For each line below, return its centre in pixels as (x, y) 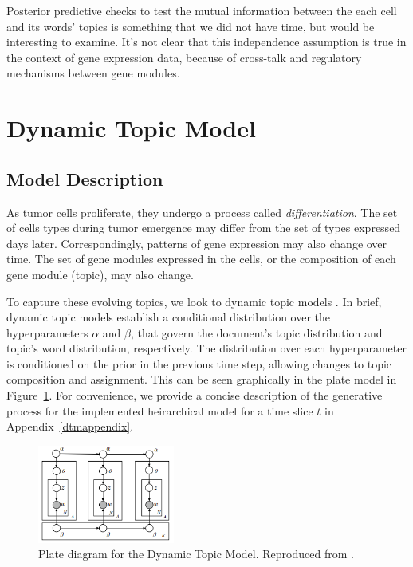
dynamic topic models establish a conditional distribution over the (169, 317)
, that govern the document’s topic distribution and (256, 332)
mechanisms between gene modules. (93, 73)
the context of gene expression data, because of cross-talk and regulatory (184, 57)
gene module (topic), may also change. (100, 274)
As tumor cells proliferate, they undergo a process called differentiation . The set (202, 212)
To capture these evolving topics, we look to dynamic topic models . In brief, (194, 301)
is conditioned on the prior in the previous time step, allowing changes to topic (199, 363)
